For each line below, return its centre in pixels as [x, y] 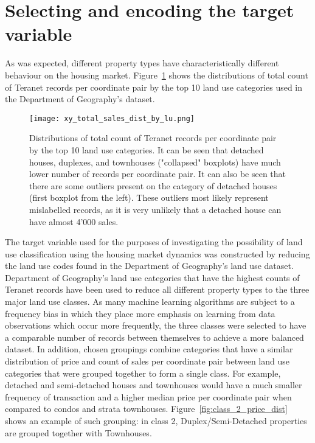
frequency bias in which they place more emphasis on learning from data [140, 313]
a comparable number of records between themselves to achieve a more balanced [154, 337]
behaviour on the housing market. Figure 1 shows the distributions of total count [157, 75]
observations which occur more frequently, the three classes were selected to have [156, 325]
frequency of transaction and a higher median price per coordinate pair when [148, 396]
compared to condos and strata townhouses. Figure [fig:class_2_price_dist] [146, 409]
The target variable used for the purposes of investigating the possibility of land [154, 242]
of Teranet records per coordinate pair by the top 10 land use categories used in [154, 87]
